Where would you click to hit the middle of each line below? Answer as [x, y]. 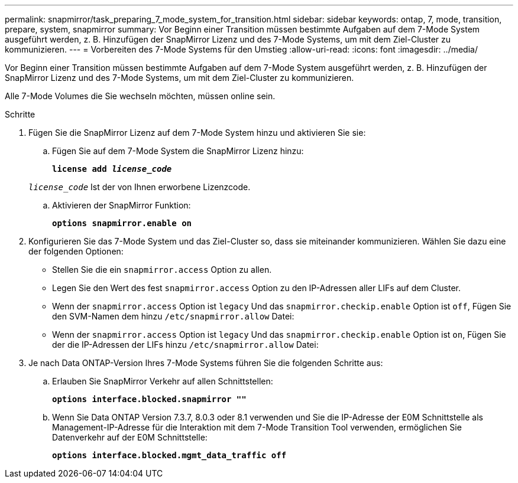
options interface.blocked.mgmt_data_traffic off [169, 455]
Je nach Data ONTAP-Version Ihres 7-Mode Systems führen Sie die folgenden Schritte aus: [206, 363]
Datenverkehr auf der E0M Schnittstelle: [130, 437]
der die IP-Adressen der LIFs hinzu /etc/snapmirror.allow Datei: [185, 345]
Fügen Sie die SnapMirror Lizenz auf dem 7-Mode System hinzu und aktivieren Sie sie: [197, 133]
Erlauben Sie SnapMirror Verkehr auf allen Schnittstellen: [163, 381]
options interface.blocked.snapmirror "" [149, 399]
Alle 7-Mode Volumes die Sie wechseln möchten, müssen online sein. [140, 96]
